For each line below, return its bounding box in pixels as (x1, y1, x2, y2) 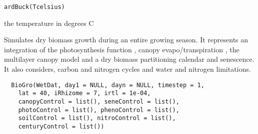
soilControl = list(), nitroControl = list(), (18, 115, 176, 122)
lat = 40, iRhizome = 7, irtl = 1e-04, (18, 90, 151, 97)
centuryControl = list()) (18, 123, 104, 130)
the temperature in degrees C (4, 17, 94, 28)
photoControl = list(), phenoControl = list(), (18, 106, 179, 114)
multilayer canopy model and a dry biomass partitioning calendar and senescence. (4, 54, 254, 64)
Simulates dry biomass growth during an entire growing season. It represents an (4, 34, 248, 45)
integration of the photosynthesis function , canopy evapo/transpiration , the (4, 44, 239, 54)
